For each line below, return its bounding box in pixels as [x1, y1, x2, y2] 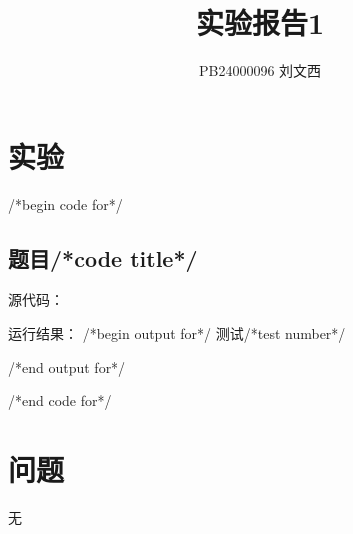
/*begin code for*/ [8, 193, 123, 214]
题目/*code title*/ [8, 242, 198, 273]
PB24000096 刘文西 [198, 60, 322, 81]
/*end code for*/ [8, 390, 112, 411]
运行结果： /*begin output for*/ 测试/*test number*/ [8, 323, 346, 344]
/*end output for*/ [8, 356, 126, 377]
